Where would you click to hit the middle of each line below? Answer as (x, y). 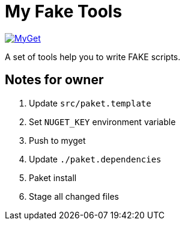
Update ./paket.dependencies (95, 159)
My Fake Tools (64, 11)
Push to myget (57, 140)
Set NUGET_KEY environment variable (102, 122)
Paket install (53, 177)
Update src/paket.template (90, 103)
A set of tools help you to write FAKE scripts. (93, 57)
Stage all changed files (74, 196)
